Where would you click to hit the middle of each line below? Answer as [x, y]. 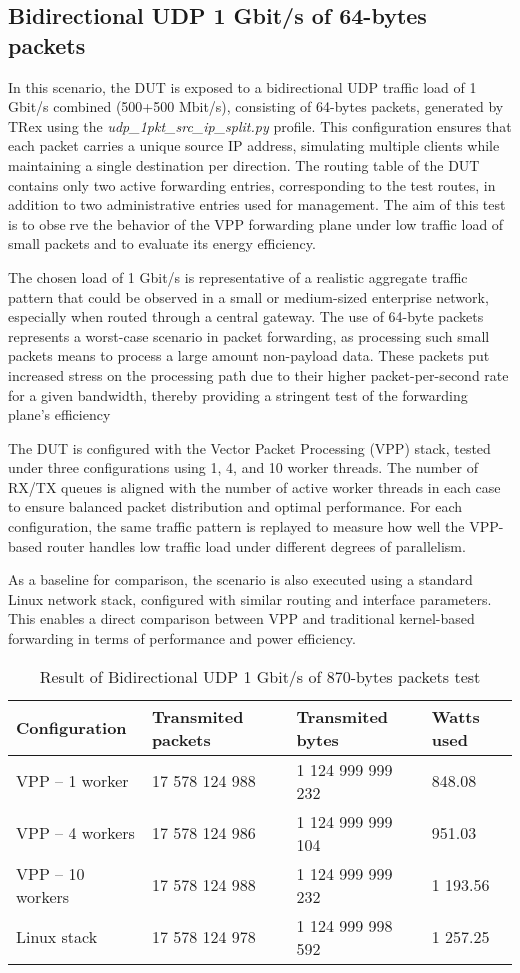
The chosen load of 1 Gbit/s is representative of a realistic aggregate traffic [238, 276]
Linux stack [57, 937]
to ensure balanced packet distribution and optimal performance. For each [235, 506]
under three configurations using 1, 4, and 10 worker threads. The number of [243, 467]
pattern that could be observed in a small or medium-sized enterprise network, [248, 296]
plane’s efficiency [59, 414]
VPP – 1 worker [72, 781]
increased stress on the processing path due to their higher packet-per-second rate [258, 374]
